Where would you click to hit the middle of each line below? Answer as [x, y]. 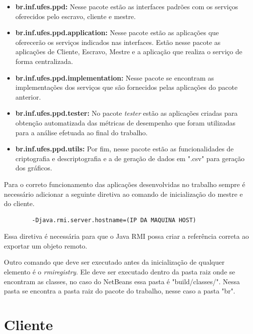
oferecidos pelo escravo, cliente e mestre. [75, 16]
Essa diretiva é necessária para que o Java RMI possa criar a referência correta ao [126, 236]
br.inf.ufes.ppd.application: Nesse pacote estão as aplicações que [117, 32]
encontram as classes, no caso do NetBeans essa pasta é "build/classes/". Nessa [122, 281]
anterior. [28, 96]
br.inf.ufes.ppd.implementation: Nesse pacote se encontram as [115, 77]
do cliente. [19, 203]
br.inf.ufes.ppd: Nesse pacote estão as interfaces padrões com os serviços [127, 6]
